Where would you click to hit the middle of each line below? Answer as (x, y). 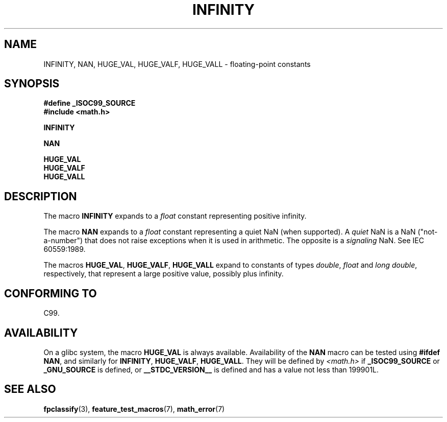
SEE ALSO (30, 389)
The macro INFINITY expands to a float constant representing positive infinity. (175, 216)
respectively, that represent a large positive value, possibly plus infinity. (164, 274)
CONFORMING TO (51, 293)
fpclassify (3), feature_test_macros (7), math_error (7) (134, 409)
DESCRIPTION (41, 196)
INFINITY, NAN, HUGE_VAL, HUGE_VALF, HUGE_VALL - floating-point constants (177, 64)
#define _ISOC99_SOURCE (90, 103)
